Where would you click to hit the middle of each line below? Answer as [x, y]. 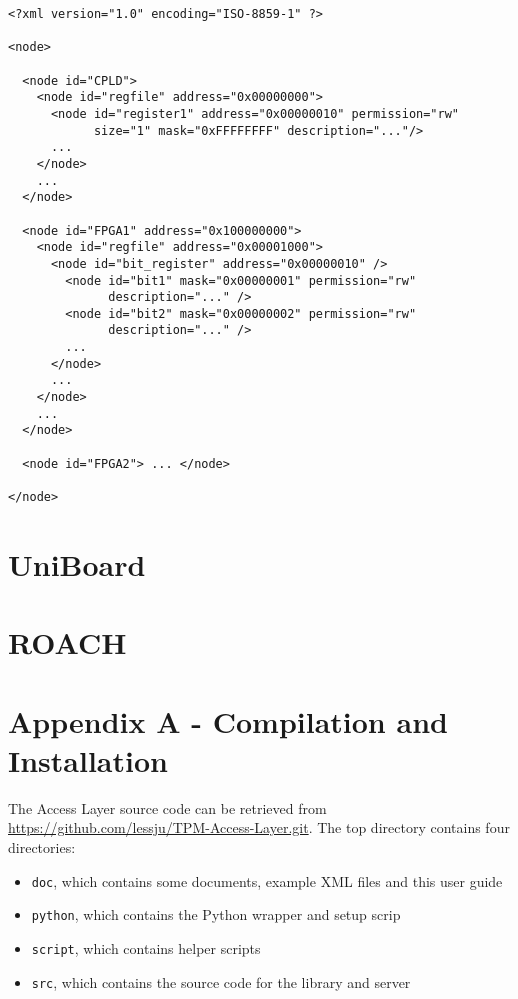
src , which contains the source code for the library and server [221, 981]
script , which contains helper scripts [146, 947]
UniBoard [77, 563]
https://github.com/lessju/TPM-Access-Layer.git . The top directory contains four [259, 827]
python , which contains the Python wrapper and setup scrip [216, 914]
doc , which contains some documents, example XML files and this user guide [267, 880]
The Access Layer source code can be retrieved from [167, 807]
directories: [42, 846]
